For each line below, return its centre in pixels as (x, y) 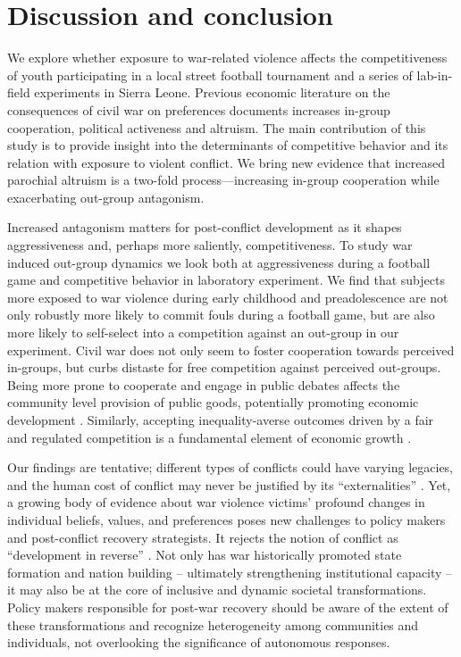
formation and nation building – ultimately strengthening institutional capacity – (230, 572)
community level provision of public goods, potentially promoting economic (213, 402)
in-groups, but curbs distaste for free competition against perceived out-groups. (224, 367)
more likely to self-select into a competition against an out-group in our (203, 333)
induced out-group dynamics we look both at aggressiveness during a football (219, 262)
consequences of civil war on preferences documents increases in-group (199, 109)
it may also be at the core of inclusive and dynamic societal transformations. (217, 590)
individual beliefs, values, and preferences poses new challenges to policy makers (226, 519)
